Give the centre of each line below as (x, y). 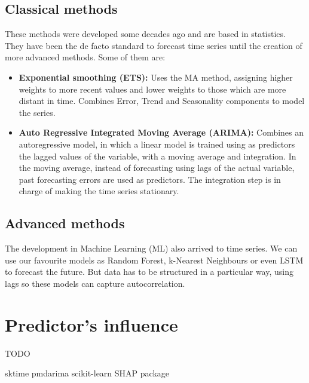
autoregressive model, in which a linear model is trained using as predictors (157, 144)
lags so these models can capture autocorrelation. (95, 283)
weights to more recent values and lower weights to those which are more (152, 89)
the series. (37, 112)
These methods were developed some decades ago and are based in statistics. (145, 34)
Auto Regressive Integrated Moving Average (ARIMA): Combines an (161, 132)
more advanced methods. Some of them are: (85, 57)
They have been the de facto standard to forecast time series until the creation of (154, 45)
